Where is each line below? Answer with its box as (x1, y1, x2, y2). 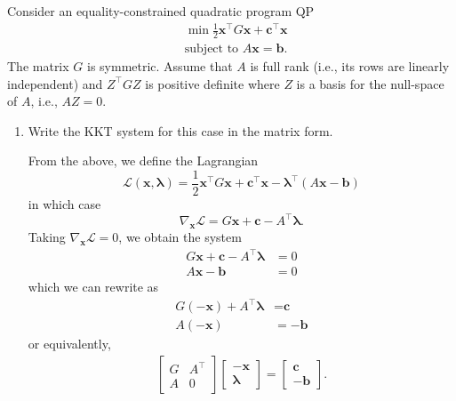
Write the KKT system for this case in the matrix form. (28, 121, 333, 140)
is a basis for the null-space (296, 74, 444, 92)
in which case (28, 195, 101, 213)
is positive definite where (145, 74, 280, 92)
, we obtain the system (118, 227, 242, 245)
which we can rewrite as (28, 277, 159, 296)
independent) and (7, 74, 103, 92)
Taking (28, 227, 66, 245)
